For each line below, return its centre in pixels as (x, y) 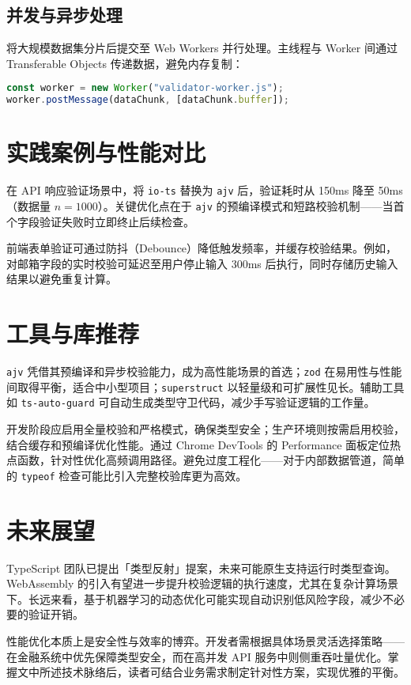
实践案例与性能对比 (106, 152)
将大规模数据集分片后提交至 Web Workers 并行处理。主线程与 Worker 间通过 (202, 48)
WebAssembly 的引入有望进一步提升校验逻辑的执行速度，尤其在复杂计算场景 (202, 583)
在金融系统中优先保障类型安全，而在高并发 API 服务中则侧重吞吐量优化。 (197, 656)
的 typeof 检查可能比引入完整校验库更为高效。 (127, 475)
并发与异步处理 (64, 15)
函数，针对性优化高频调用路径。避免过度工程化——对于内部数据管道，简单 (211, 460)
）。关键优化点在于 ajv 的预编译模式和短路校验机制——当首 (251, 205)
